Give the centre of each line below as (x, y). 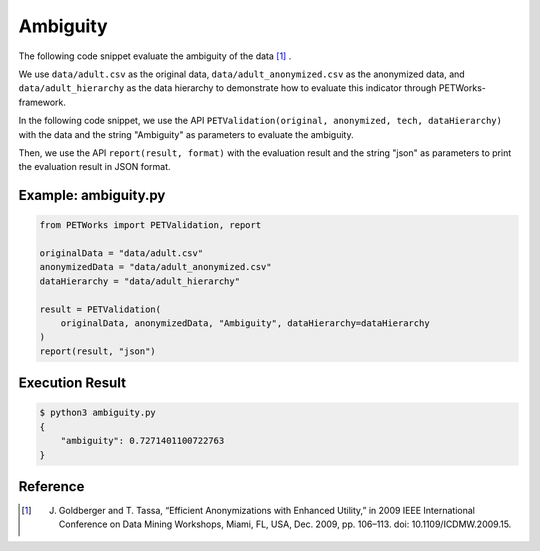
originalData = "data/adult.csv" (121, 253)
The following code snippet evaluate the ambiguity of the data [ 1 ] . (155, 56)
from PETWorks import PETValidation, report (150, 225)
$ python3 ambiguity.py (98, 413)
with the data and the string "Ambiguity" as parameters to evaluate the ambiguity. (186, 134)
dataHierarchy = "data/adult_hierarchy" (139, 281)
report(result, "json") (98, 351)
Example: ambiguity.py (92, 195)
